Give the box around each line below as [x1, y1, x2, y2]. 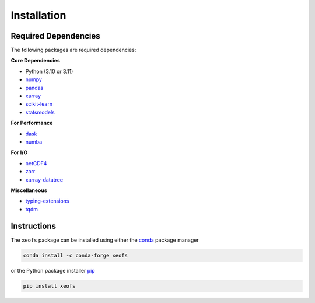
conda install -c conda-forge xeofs [23, 252, 128, 259]
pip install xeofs [23, 283, 76, 289]
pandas [25, 84, 44, 91]
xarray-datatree [25, 176, 64, 183]
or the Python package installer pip [10, 267, 96, 274]
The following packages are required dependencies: [10, 47, 136, 54]
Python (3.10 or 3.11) [25, 68, 73, 75]
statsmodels [25, 109, 55, 116]
